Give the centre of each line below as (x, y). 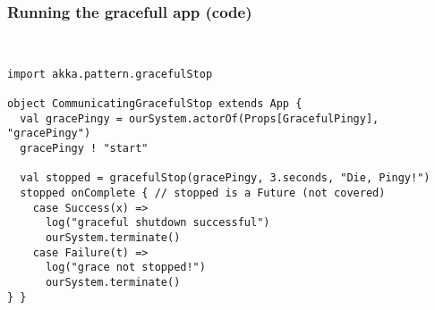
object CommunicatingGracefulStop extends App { (155, 104)
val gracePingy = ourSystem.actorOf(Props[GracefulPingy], (200, 118)
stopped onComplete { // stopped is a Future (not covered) (203, 193)
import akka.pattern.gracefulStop (110, 74)
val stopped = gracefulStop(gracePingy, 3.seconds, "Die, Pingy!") (225, 178)
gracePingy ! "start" (84, 149)
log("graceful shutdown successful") (158, 223)
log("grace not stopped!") (125, 268)
